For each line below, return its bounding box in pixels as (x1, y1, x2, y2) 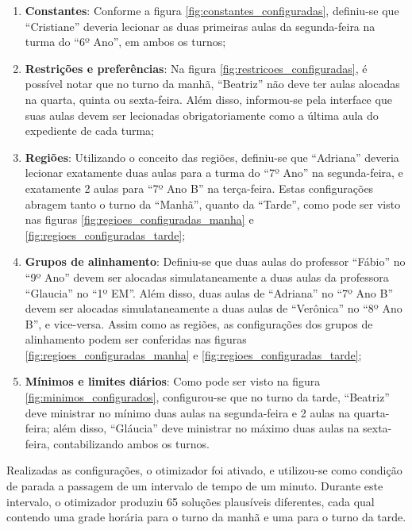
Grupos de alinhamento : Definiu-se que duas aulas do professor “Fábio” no (25, 253, 406, 270)
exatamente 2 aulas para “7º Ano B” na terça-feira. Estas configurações (25, 179, 374, 196)
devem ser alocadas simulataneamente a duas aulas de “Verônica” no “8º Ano (25, 300, 402, 317)
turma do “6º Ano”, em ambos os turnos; (25, 33, 226, 50)
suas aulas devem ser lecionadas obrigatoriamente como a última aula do (25, 106, 379, 123)
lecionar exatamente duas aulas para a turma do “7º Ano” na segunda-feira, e (25, 164, 403, 181)
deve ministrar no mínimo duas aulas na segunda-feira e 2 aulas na (25, 404, 351, 421)
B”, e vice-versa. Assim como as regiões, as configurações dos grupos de (25, 315, 373, 332)
